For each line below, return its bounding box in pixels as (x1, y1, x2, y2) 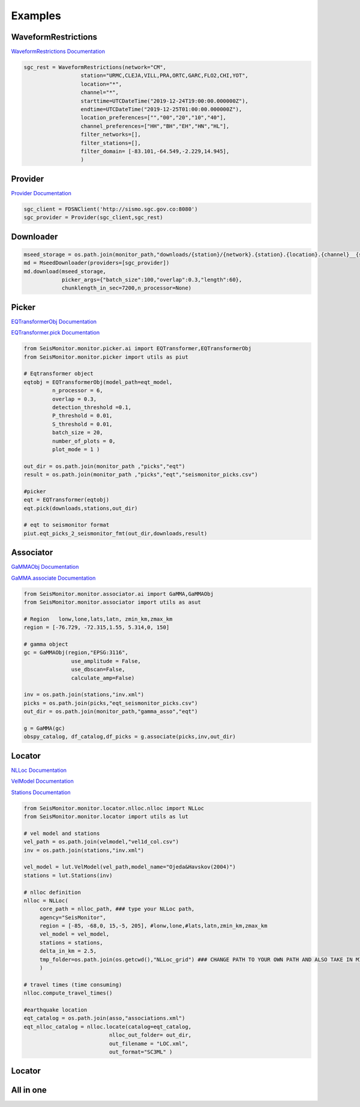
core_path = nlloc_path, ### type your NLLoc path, (39, 906, 195, 912)
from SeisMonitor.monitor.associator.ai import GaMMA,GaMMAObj (23, 590, 214, 597)
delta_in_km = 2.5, (39, 948, 97, 954)
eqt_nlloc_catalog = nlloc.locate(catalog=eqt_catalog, (23, 1023, 192, 1030)
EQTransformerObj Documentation (11, 318, 97, 325)
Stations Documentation (11, 789, 71, 796)
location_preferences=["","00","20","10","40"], (80, 114, 227, 121)
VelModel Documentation (11, 778, 74, 785)
